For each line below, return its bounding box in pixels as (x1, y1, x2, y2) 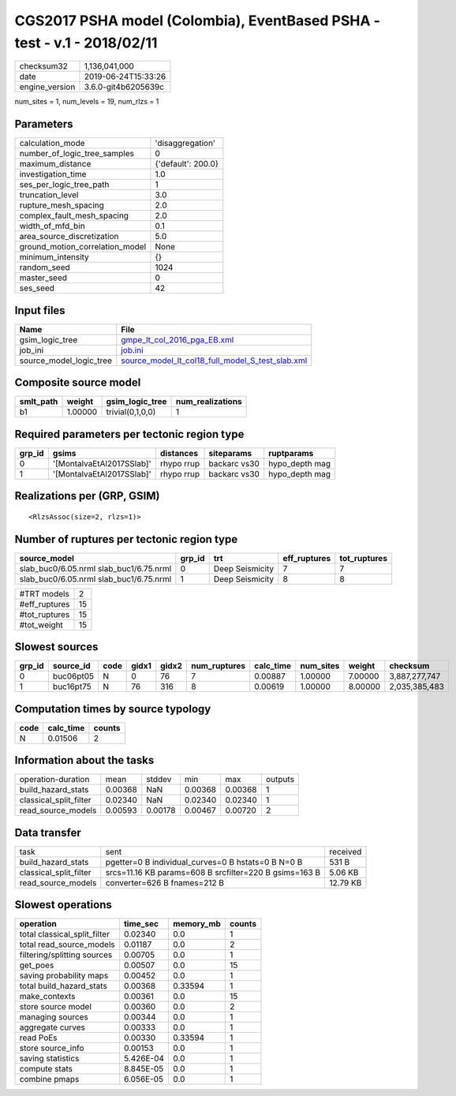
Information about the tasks (14, 754, 155, 767)
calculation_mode (19, 138, 86, 149)
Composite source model (14, 376, 141, 390)
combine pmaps (19, 1074, 80, 1085)
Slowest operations (14, 898, 112, 911)
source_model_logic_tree (19, 355, 112, 366)
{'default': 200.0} (155, 159, 219, 170)
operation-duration (19, 774, 90, 785)
